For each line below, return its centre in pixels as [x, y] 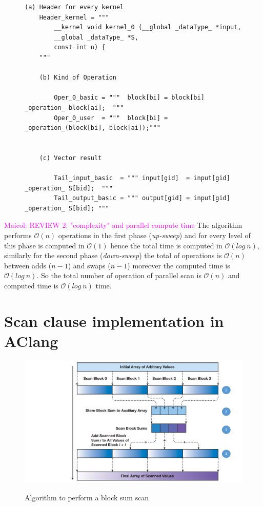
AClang [31, 341]
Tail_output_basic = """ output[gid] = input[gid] [142, 198]
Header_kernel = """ [74, 17]
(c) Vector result [70, 158]
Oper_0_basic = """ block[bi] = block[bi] [129, 98]
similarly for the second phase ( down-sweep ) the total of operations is [113, 255]
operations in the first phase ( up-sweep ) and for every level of [154, 235]
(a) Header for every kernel [74, 7]
